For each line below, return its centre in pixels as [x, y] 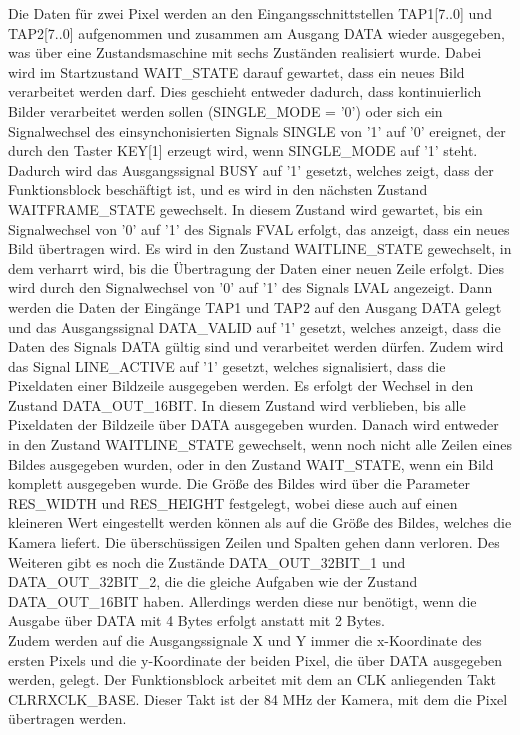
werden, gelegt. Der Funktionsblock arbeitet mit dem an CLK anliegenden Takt [252, 679]
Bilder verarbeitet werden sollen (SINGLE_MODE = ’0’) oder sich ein [225, 110]
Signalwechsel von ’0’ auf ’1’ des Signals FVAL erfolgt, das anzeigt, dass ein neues [259, 228]
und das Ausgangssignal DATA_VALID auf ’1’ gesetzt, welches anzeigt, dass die [254, 326]
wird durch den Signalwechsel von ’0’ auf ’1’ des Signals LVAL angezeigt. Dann [250, 287]
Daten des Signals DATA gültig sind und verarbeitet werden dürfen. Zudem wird [256, 346]
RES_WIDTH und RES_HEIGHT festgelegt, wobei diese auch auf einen [233, 502]
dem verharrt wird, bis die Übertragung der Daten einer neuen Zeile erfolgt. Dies [256, 267]
